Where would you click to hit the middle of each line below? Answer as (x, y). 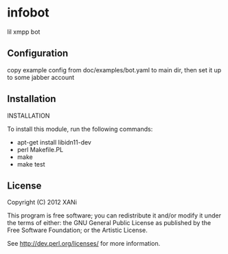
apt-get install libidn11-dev (54, 142)
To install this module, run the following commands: (80, 129)
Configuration (38, 53)
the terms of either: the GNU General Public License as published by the (109, 223)
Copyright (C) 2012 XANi (42, 202)
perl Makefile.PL (40, 149)
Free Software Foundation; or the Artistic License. (77, 230)
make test (31, 164)
